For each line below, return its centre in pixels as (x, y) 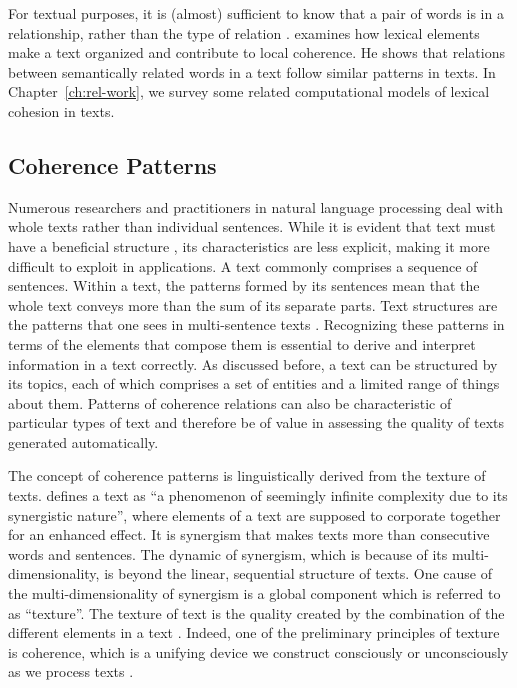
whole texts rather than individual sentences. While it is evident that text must (252, 226)
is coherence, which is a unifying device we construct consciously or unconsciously (258, 651)
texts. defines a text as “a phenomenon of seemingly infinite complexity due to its (258, 495)
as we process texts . (71, 671)
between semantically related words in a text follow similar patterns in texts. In (252, 71)
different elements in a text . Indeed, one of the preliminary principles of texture (254, 632)
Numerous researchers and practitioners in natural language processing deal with (256, 206)
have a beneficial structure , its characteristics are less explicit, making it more (249, 245)
